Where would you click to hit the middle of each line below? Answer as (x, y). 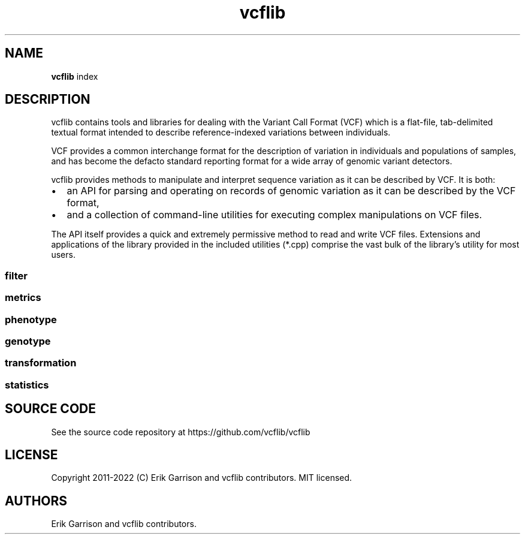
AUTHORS (36, 501)
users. (63, 255)
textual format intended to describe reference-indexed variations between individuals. (221, 133)
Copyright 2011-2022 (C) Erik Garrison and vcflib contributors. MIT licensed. (202, 478)
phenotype (31, 319)
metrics (23, 298)
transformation (41, 363)
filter (16, 275)
